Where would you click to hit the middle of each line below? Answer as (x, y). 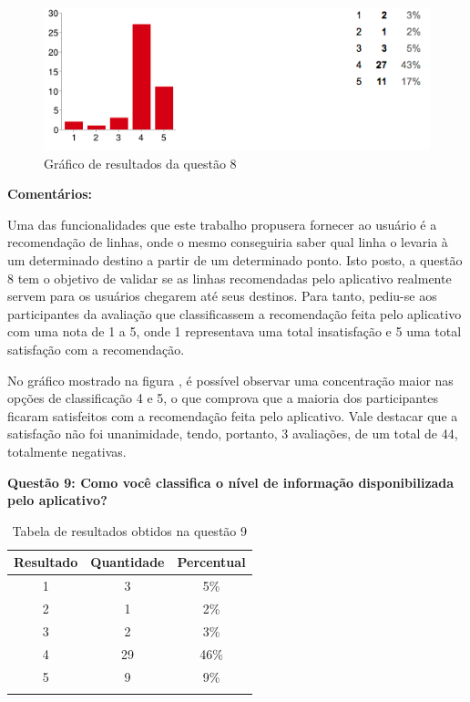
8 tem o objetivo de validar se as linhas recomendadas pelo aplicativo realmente (230, 278)
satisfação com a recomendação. (96, 349)
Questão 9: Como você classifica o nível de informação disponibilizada (231, 482)
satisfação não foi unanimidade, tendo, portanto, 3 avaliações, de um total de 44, (233, 434)
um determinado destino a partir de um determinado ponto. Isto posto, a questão (235, 260)
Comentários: (50, 194)
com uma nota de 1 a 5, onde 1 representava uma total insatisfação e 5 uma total (235, 331)
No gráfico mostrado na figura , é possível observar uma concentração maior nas (230, 380)
